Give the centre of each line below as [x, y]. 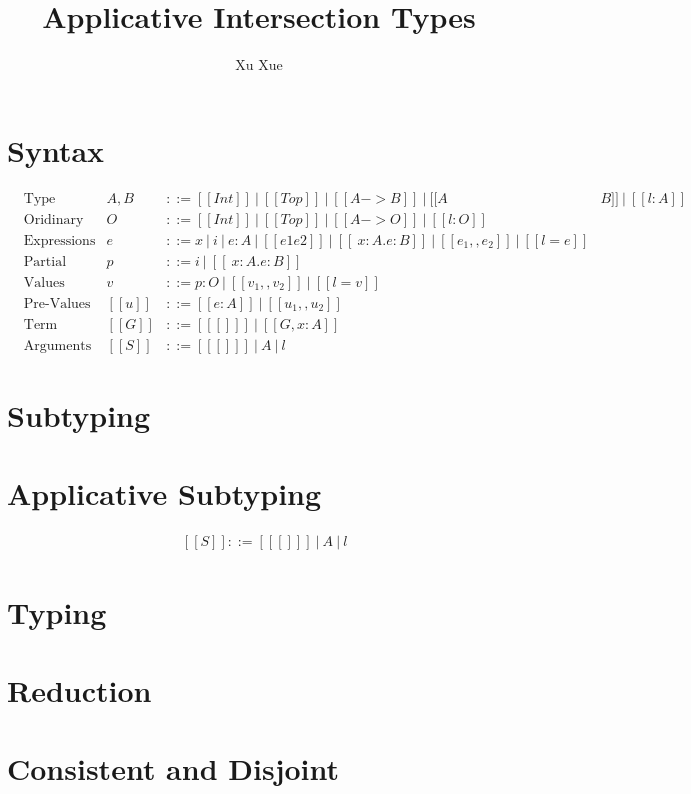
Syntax [56, 149]
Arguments [57, 345]
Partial [45, 261]
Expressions [59, 240]
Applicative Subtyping [164, 493]
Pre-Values [57, 303]
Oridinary [53, 219]
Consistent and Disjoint [173, 768]
